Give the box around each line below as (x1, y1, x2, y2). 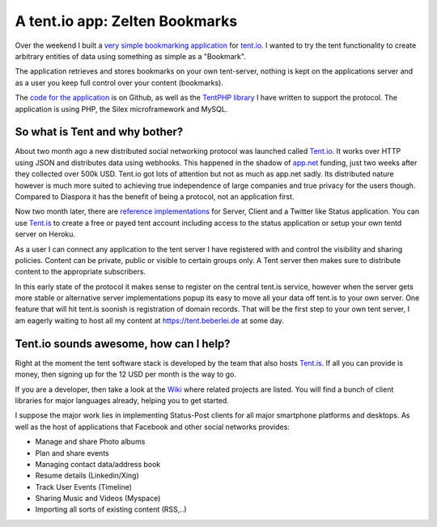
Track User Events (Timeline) (35, 482, 133, 491)
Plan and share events (35, 448, 109, 457)
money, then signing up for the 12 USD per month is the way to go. (15, 369, 236, 380)
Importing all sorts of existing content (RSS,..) (35, 504, 187, 514)
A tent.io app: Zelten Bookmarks (15, 12, 238, 30)
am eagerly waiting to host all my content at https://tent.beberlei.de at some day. (15, 316, 285, 325)
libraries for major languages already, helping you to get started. (15, 395, 230, 405)
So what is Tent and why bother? (15, 125, 184, 139)
